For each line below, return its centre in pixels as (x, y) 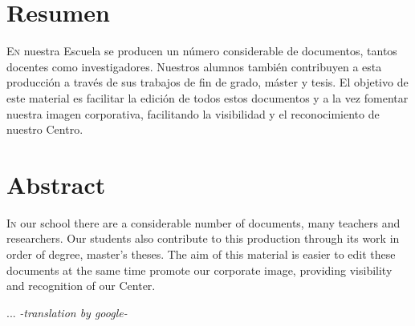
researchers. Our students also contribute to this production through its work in (203, 238)
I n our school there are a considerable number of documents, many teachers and (203, 222)
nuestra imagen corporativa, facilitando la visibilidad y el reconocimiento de (193, 113)
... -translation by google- (67, 312)
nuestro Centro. (45, 129)
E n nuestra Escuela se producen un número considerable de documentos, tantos (202, 51)
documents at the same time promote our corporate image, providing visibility (199, 270)
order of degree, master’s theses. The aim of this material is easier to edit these (201, 254)
